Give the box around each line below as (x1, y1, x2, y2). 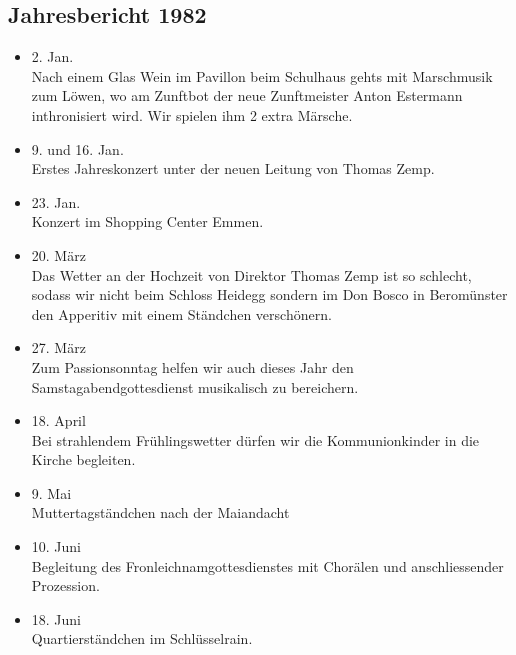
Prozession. (31, 575, 100, 596)
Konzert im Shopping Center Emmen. (31, 211, 264, 232)
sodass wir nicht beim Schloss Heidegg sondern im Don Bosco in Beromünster (31, 284, 508, 305)
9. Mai (31, 482, 72, 503)
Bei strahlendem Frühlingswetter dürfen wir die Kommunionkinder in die (31, 429, 480, 450)
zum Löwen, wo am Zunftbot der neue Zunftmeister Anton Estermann (31, 85, 463, 106)
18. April (31, 410, 86, 431)
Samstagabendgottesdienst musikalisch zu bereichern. (31, 376, 359, 397)
